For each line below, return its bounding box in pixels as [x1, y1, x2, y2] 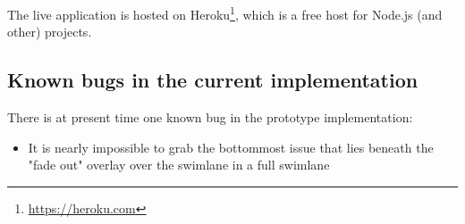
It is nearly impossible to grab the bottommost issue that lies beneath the [28, 137, 434, 156]
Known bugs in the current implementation [7, 66, 418, 94]
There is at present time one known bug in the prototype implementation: [7, 108, 413, 127]
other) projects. [7, 22, 92, 41]
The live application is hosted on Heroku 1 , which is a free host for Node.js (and [7, 3, 443, 23]
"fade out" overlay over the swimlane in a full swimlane [28, 155, 330, 174]
